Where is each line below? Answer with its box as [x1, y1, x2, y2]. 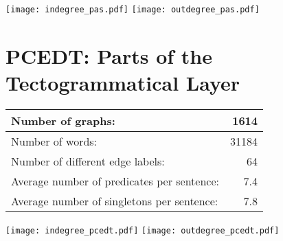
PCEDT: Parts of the [5, 41, 213, 69]
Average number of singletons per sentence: [11, 192, 218, 209]
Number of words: [11, 133, 98, 149]
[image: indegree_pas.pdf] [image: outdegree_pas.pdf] [5, 5, 260, 14]
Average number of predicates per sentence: [11, 172, 219, 189]
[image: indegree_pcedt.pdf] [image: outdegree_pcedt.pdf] [5, 225, 280, 236]
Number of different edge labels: [11, 152, 165, 169]
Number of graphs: [11, 112, 115, 128]
